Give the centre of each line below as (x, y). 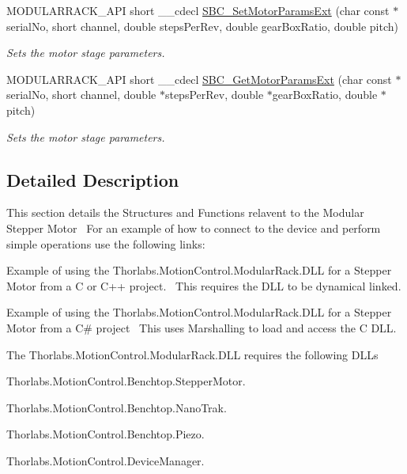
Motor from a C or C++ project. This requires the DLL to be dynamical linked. (204, 285)
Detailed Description (93, 179)
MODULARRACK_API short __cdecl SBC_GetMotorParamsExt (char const (199, 79)
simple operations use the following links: (106, 243)
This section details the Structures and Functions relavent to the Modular (185, 212)
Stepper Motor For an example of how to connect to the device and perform (194, 228)
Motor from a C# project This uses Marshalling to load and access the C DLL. (202, 327)
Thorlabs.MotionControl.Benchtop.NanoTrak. (117, 407)
